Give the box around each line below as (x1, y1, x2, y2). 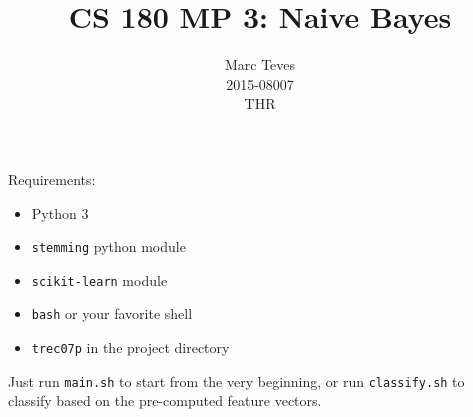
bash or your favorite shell (31, 303, 193, 324)
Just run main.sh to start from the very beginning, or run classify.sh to (8, 370, 465, 391)
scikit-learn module (31, 269, 168, 290)
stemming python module (31, 236, 186, 257)
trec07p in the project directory (31, 337, 230, 358)
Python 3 (31, 202, 89, 223)
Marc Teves (224, 54, 296, 75)
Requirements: (8, 168, 96, 189)
